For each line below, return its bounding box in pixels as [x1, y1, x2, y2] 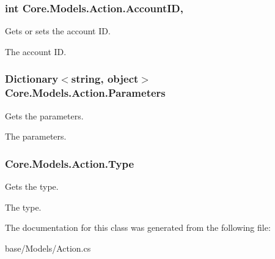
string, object [71, 71, 139, 86]
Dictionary [5, 71, 59, 86]
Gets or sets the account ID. [5, 24, 111, 37]
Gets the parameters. [5, 109, 84, 122]
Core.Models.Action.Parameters [5, 85, 166, 100]
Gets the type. [5, 179, 59, 192]
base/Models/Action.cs [5, 241, 91, 254]
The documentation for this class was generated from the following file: [5, 221, 271, 234]
